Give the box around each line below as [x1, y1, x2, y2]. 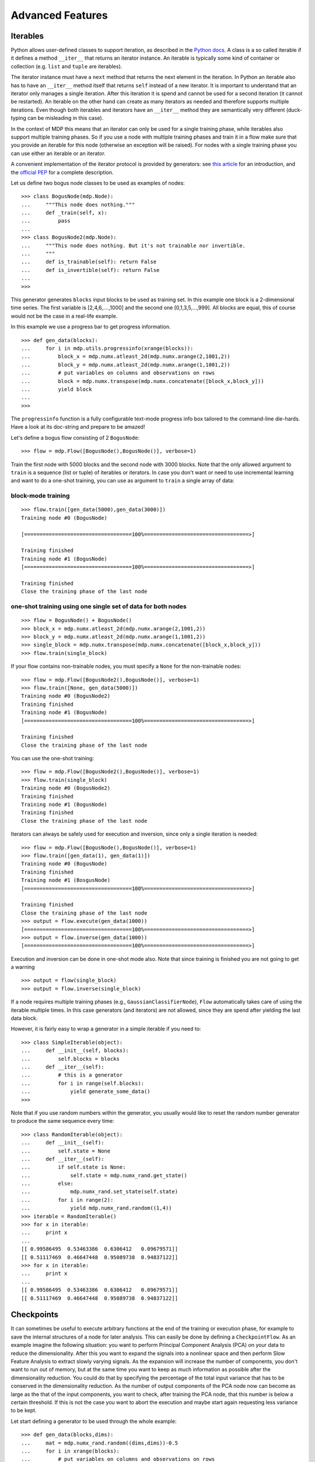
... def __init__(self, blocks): [21, 1047, 129, 1054]
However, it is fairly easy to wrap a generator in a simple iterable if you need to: [10, 1025, 201, 1032]
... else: [21, 1180, 74, 1187]
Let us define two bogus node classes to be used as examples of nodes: [10, 179, 185, 187]
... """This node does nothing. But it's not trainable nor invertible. [21, 242, 246, 249]
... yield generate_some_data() [21, 1088, 151, 1095]
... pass [21, 218, 71, 225]
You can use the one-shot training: [10, 755, 94, 762]
